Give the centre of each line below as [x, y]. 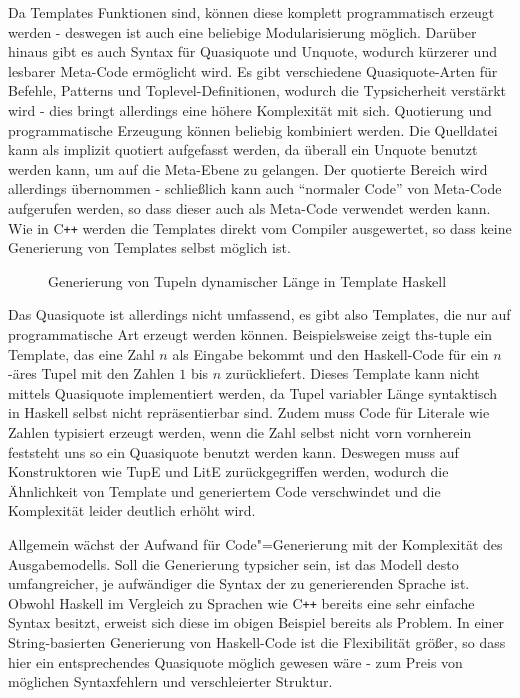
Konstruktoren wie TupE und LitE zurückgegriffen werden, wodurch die [228, 471]
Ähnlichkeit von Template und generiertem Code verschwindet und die [224, 490]
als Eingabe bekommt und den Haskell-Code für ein [330, 353]
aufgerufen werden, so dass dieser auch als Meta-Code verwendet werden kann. [249, 207]
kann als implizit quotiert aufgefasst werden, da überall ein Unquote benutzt [243, 149]
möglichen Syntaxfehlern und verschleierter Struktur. [170, 681]
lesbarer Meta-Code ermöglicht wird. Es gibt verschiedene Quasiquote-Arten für [253, 70]
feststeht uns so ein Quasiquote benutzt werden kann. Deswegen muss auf [233, 451]
